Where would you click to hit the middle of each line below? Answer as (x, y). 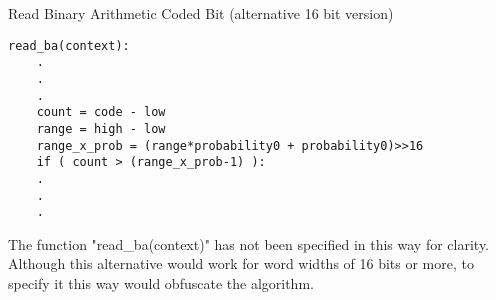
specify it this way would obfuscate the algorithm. (161, 283)
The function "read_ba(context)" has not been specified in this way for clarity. (249, 243)
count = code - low (101, 112)
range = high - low (101, 128)
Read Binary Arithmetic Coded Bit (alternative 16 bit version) (201, 13)
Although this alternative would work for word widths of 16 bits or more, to (241, 263)
